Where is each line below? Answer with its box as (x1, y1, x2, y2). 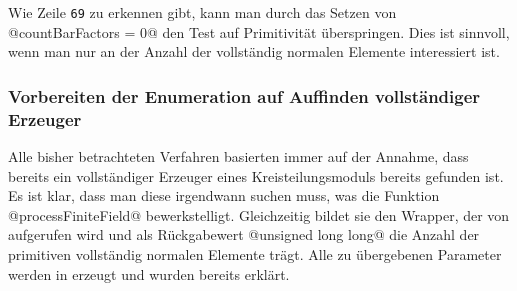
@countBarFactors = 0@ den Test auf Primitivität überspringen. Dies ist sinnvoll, (8, 21, 510, 42)
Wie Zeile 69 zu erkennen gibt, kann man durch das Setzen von (8, 2, 397, 22)
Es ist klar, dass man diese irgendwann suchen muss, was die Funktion (8, 185, 440, 206)
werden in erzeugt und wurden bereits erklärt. (8, 263, 290, 284)
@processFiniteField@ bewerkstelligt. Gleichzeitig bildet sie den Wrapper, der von (8, 204, 510, 225)
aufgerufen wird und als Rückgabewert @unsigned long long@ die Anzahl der (8, 224, 480, 245)
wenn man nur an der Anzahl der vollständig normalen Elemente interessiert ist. (8, 41, 500, 62)
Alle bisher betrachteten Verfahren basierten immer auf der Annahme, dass (8, 145, 469, 166)
